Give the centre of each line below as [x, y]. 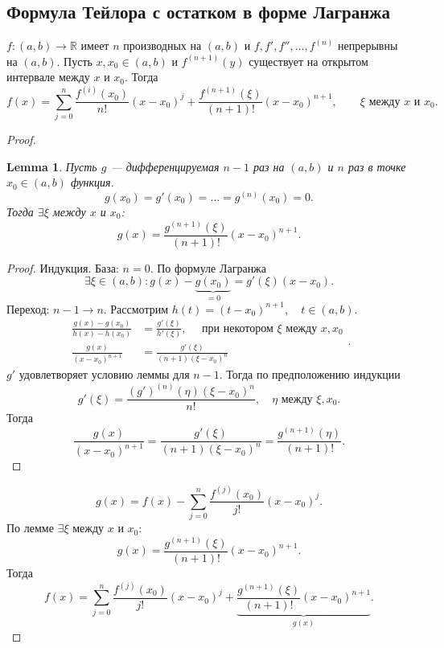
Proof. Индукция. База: [63, 267]
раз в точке [377, 166]
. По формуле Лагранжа [208, 267]
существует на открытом [308, 61]
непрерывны [368, 45]
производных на [162, 45]
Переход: [28, 308]
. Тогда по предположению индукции [310, 374]
